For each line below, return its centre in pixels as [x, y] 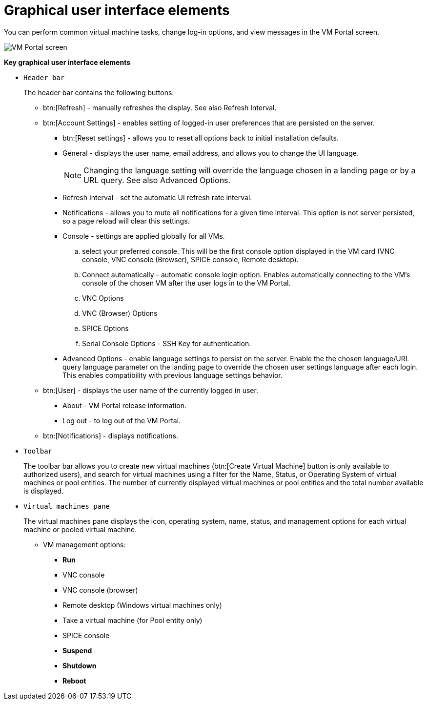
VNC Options [103, 298]
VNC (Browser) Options [120, 313]
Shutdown [80, 665]
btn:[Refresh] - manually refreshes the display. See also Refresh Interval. [160, 107]
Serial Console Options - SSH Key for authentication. [167, 343]
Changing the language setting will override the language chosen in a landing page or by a [250, 170]
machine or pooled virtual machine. [80, 529]
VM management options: [84, 544]
